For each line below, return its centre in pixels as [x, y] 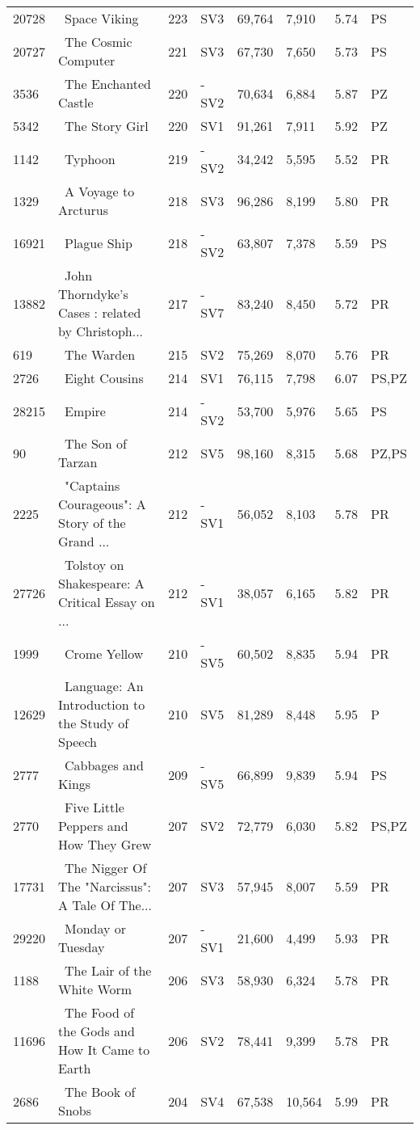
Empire [85, 411]
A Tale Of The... [105, 905]
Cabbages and [104, 765]
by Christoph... [101, 331]
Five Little [94, 807]
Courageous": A [102, 504]
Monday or [96, 928]
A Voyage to [100, 191]
